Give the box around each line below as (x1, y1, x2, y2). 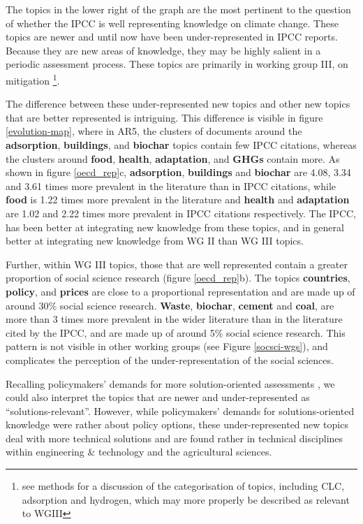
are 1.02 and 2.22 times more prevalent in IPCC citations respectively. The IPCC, (6, 205, 357, 220)
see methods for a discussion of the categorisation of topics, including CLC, (22, 479, 345, 493)
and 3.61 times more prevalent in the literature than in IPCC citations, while (6, 178, 336, 193)
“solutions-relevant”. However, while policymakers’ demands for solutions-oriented (6, 403, 355, 418)
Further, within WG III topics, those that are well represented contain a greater (6, 256, 348, 271)
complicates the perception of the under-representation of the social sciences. (6, 352, 334, 367)
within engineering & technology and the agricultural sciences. (6, 444, 272, 459)
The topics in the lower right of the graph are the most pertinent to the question (6, 2, 351, 16)
